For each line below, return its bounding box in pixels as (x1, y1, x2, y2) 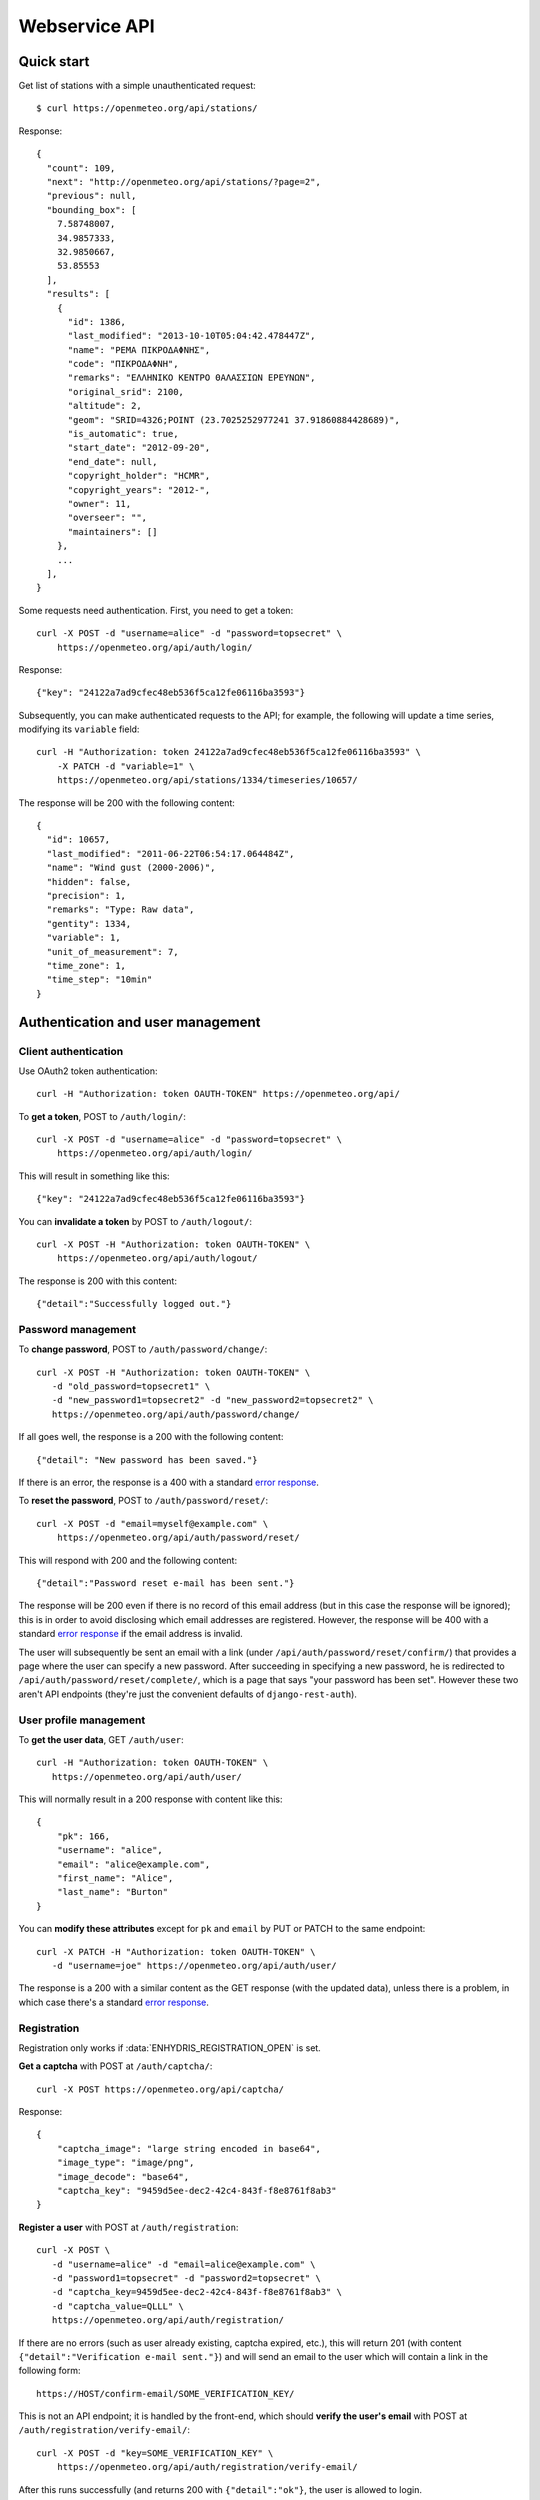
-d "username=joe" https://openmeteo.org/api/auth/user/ (51, 1960, 337, 1971)
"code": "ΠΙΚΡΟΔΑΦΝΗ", (67, 358, 179, 370)
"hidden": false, (46, 876, 132, 887)
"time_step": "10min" (46, 974, 153, 985)
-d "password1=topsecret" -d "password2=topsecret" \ (51, 2272, 322, 2284)
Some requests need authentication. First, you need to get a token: (18, 604, 294, 616)
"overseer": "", (67, 512, 148, 524)
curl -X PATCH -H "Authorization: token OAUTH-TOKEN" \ (36, 1946, 316, 1957)
